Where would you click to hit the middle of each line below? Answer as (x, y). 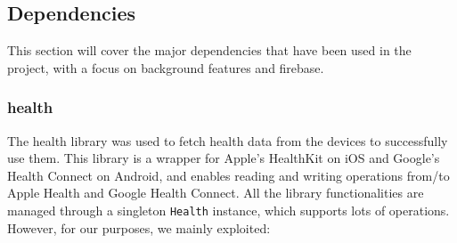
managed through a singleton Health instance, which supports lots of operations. (228, 210)
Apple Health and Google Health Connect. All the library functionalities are (216, 193)
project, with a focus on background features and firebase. (166, 67)
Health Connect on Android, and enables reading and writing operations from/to (228, 175)
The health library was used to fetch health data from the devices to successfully (228, 140)
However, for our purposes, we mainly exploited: (139, 227)
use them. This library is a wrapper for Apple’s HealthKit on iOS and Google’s (224, 158)
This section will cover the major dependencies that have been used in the (209, 50)
